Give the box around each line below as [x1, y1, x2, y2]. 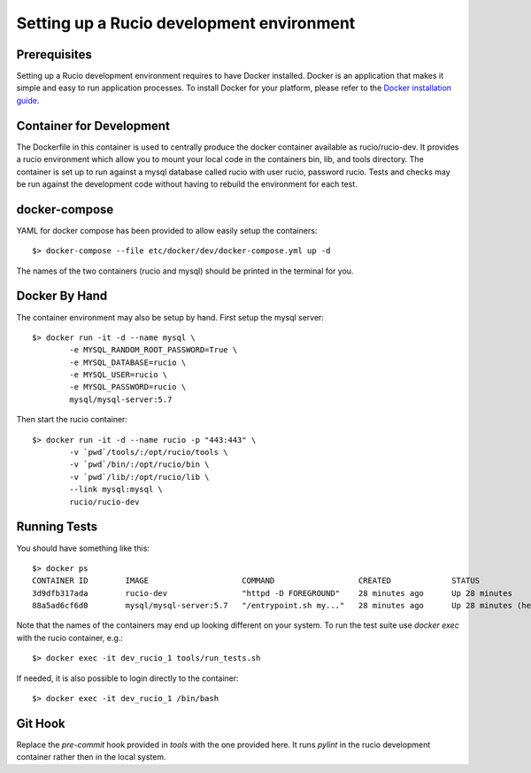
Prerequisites [16, 47, 92, 62]
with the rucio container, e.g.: [16, 632, 124, 643]
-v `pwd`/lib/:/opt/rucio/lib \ [69, 472, 210, 482]
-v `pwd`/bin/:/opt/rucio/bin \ [69, 460, 210, 469]
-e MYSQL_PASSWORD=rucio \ [69, 382, 187, 392]
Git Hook [16, 715, 65, 730]
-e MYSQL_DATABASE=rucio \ [69, 357, 187, 367]
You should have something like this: [16, 543, 150, 553]
